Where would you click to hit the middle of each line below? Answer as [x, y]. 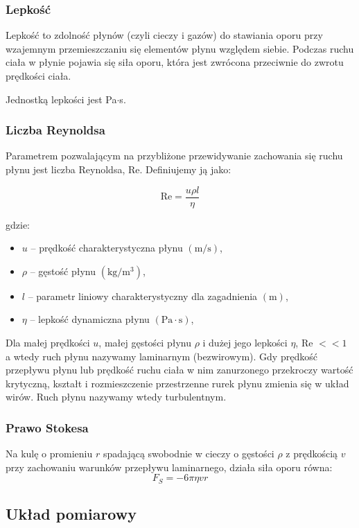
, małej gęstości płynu [145, 343]
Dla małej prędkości [48, 343]
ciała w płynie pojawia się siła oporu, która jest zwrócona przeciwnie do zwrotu [175, 62]
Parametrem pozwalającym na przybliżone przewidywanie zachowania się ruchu [174, 156]
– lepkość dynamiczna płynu [90, 319]
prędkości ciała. [38, 76]
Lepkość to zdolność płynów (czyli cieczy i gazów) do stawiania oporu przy [164, 35]
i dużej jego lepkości [245, 343]
